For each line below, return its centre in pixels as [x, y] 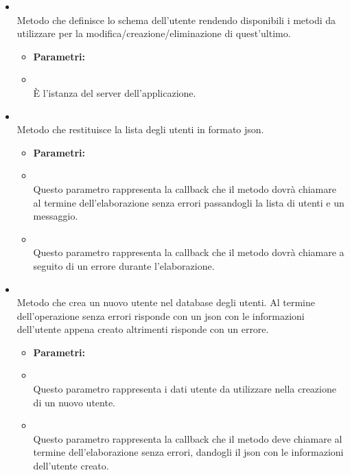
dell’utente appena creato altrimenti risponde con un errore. [143, 329]
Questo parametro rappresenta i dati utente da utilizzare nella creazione [185, 389]
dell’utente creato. [71, 466]
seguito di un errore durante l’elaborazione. [124, 265]
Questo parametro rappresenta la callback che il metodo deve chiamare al [188, 438]
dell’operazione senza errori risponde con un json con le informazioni [161, 315]
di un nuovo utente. [74, 402]
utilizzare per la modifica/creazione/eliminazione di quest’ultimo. [154, 33]
